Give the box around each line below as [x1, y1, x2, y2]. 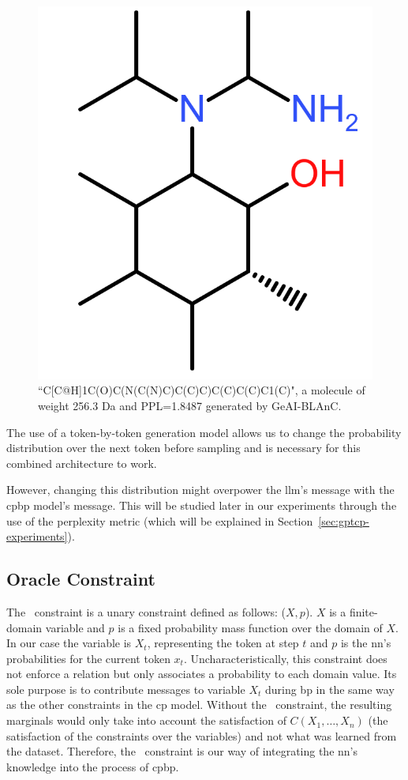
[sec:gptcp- [318, 512, 369, 529]
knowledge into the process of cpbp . [6, 758, 179, 774]
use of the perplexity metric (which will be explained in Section [6, 512, 313, 529]
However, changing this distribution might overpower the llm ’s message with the [6, 481, 395, 498]
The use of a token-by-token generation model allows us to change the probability [6, 424, 402, 440]
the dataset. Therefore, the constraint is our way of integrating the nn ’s [6, 743, 358, 759]
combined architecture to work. [6, 454, 157, 471]
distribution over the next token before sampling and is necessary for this [6, 439, 361, 456]
